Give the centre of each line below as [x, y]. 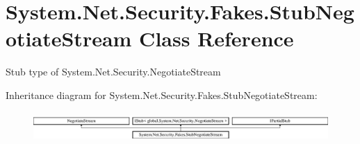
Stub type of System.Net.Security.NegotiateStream [113, 72]
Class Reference [216, 38]
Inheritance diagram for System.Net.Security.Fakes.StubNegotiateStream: [162, 94]
